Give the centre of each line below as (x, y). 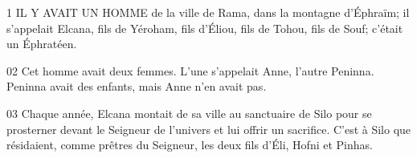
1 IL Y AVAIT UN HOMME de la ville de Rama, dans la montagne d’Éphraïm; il (208, 12)
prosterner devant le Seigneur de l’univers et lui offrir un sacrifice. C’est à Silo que (209, 129)
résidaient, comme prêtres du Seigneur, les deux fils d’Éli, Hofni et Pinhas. (190, 145)
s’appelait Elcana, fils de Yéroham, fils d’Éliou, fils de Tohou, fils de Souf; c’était (205, 28)
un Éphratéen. (42, 44)
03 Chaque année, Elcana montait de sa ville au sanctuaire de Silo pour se (189, 113)
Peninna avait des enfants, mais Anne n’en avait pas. (137, 86)
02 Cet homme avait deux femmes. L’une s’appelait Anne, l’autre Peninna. (190, 70)
